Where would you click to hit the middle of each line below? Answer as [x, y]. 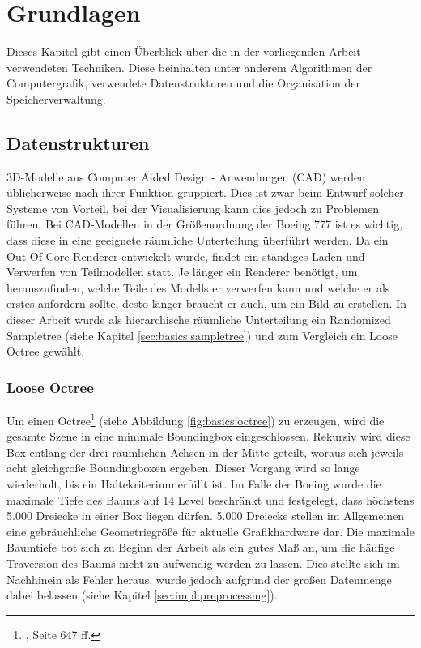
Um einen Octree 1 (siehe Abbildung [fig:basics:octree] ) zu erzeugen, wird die [196, 419]
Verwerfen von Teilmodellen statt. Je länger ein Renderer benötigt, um [182, 272]
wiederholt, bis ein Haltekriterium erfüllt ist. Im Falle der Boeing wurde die [194, 484]
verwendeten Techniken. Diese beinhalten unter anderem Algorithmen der [189, 67]
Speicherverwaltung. [56, 98]
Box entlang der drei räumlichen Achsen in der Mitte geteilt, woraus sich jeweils [205, 452]
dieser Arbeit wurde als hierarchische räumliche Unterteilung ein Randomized [199, 320]
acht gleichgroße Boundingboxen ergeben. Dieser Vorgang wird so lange [183, 468]
